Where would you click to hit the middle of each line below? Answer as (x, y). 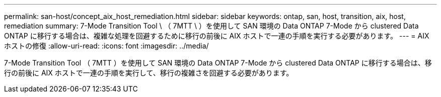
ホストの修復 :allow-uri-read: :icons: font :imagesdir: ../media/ (106, 46)
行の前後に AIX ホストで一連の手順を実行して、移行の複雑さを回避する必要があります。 (149, 73)
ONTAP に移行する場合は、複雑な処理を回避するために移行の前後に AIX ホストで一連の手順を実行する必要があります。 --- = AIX (217, 36)
